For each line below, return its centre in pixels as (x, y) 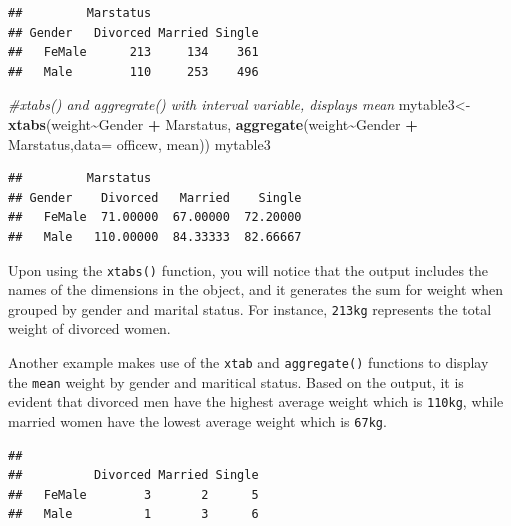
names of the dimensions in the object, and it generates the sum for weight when (256, 289)
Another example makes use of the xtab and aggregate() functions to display (248, 362)
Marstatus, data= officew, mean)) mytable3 (139, 143)
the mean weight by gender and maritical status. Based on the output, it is (236, 381)
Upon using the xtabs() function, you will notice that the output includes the (248, 269)
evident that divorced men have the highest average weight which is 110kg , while (256, 401)
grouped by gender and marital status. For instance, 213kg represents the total (250, 308)
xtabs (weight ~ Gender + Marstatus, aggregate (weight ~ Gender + (213, 123)
